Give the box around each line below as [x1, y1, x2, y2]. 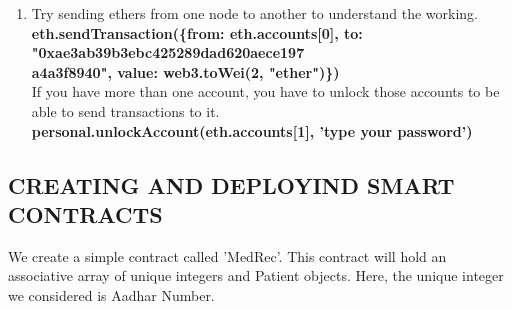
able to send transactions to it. [31, 100, 220, 121]
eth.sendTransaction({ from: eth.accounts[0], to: [31, 22, 363, 43]
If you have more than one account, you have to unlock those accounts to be [31, 81, 500, 102]
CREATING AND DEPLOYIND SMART [8, 169, 455, 200]
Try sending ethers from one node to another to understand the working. [31, 3, 478, 23]
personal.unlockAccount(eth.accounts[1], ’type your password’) [31, 120, 473, 141]
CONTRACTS [8, 198, 163, 229]
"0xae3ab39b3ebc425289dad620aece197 [31, 42, 305, 63]
